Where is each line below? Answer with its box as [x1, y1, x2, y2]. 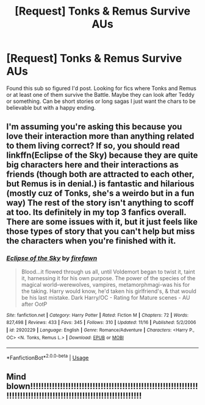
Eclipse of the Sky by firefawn [6, 254, 98, 262]
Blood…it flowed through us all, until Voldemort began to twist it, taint [21, 268, 195, 275]
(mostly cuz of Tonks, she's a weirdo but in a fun [6, 188, 195, 199]
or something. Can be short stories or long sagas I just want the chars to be [6, 97, 196, 105]
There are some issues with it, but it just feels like [6, 217, 198, 227]
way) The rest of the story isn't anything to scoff [6, 198, 194, 208]
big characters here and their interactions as [6, 160, 179, 170]
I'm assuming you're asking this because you [6, 122, 182, 132]
